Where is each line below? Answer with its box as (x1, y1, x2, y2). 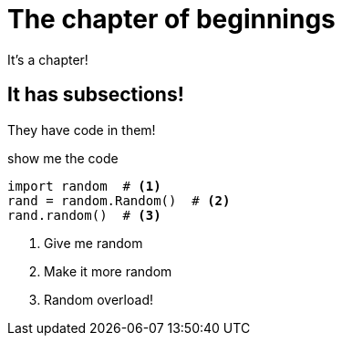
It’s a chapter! (7, 51, 88, 68)
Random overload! (44, 291, 153, 307)
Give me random (44, 234, 143, 251)
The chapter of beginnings (7, 4, 336, 35)
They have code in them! (7, 121, 156, 138)
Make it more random (44, 263, 172, 279)
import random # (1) (7, 178, 161, 193)
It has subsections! (7, 83, 184, 107)
